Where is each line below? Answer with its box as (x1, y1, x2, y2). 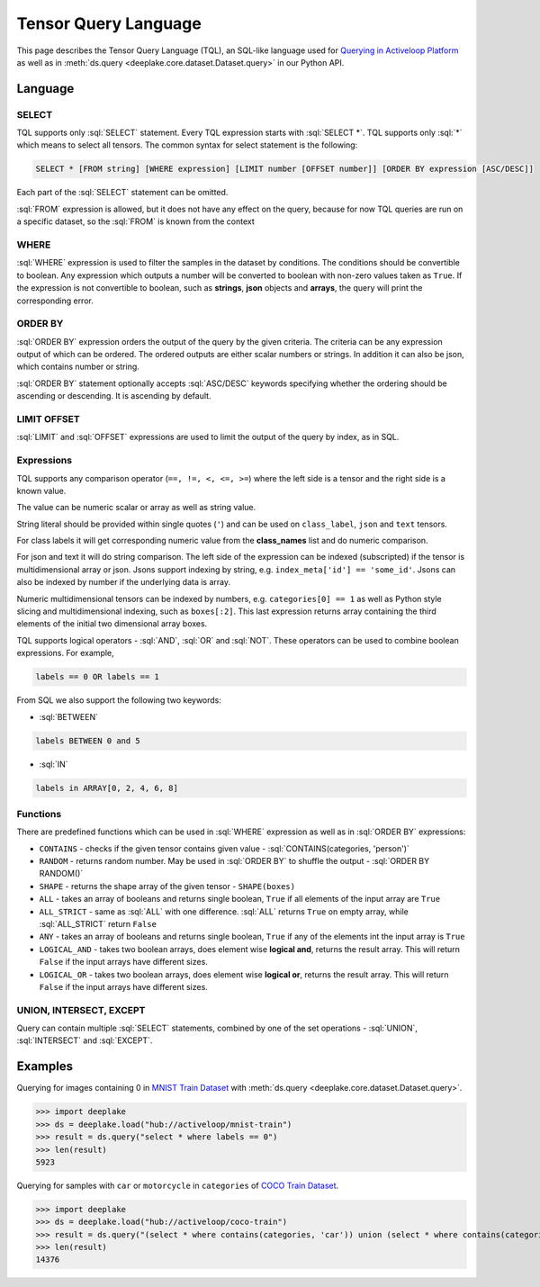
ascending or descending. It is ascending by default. (16, 391, 211, 401)
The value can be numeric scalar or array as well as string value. (16, 502, 256, 513)
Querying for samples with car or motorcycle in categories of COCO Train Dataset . (16, 1180, 339, 1191)
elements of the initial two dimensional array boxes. (16, 618, 208, 629)
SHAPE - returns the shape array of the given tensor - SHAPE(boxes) (39, 880, 296, 891)
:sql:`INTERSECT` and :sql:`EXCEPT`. (16, 1035, 153, 1046)
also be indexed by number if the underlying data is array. (16, 577, 231, 588)
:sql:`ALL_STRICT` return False (39, 919, 157, 929)
